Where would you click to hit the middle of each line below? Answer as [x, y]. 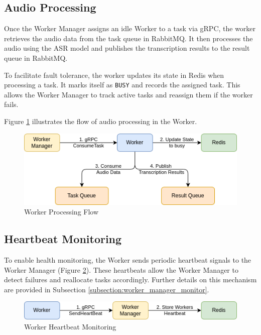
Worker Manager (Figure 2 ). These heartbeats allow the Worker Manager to [121, 269]
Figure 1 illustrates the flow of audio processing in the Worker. [101, 121]
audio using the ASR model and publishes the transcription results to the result [127, 48]
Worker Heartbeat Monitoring [70, 327]
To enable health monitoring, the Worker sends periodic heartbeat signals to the [128, 259]
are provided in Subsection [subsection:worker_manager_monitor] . [107, 289]
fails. [11, 104]
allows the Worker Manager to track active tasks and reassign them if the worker [128, 94]
